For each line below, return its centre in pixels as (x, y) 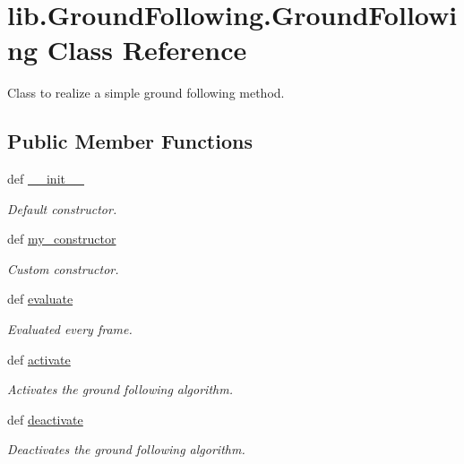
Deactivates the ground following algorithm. (126, 449)
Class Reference (147, 50)
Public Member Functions (130, 141)
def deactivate (45, 419)
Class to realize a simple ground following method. (146, 93)
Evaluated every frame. (70, 329)
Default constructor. (62, 208)
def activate (39, 359)
